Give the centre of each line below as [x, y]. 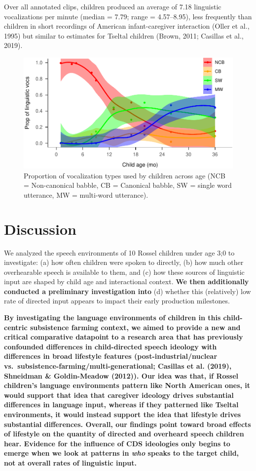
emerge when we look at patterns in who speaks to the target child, [122, 453]
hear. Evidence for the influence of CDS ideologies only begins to [117, 443]
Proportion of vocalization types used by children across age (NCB [125, 175]
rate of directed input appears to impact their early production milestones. [117, 301]
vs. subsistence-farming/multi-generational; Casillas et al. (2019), [118, 366]
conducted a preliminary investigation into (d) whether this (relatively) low [128, 291]
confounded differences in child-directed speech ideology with [110, 346]
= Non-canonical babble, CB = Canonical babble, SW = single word [128, 185]
